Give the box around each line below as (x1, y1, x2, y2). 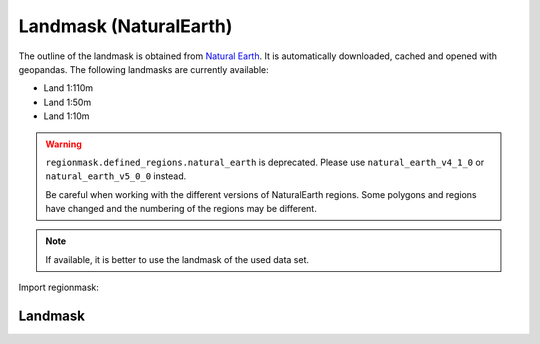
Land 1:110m (43, 82, 94, 94)
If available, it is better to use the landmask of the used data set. (45, 253, 310, 265)
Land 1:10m (43, 110, 90, 122)
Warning (45, 138, 82, 150)
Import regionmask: (18, 281, 100, 294)
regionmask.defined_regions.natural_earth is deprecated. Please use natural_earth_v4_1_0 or (45, 156, 485, 168)
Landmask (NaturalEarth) (18, 15, 233, 37)
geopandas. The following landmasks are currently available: (18, 63, 269, 75)
